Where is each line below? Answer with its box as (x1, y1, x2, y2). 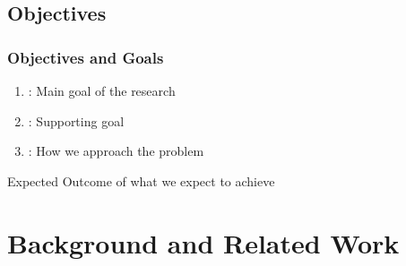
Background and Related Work (7, 224, 400, 261)
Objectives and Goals (7, 46, 164, 68)
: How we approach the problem (28, 142, 204, 160)
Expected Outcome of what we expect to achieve (7, 171, 275, 190)
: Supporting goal (28, 111, 125, 130)
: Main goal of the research (28, 82, 176, 99)
